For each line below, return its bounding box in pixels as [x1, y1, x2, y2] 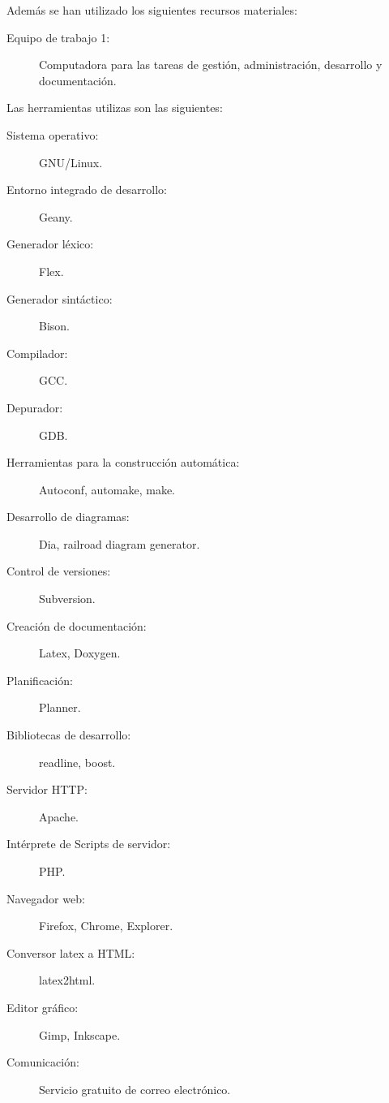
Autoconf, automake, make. [39, 480, 175, 498]
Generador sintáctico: [6, 290, 113, 307]
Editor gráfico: [6, 998, 79, 1015]
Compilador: [6, 344, 68, 361]
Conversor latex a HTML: [6, 944, 135, 961]
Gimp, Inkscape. [39, 1026, 121, 1043]
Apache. [39, 808, 79, 825]
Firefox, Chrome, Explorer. [39, 917, 173, 934]
